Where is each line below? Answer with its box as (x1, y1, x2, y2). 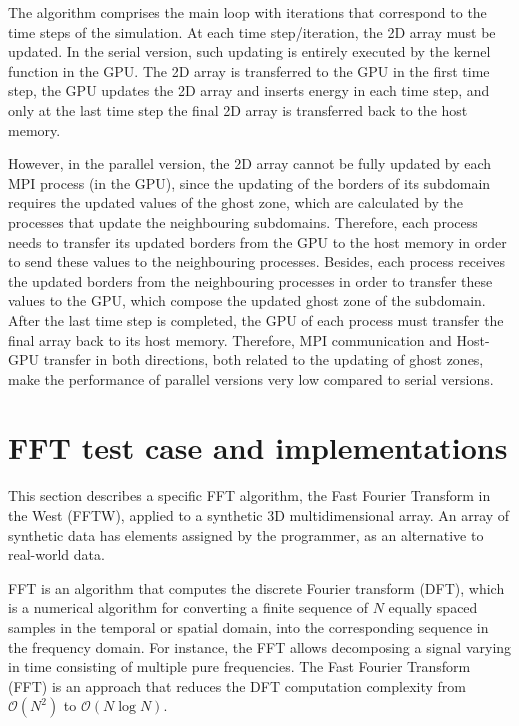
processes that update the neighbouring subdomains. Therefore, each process (8, 211, 478, 232)
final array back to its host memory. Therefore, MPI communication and (8, 329, 452, 350)
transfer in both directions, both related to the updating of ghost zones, (43, 349, 484, 370)
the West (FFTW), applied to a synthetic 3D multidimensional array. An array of (8, 505, 510, 525)
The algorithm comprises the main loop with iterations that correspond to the (8, 2, 487, 22)
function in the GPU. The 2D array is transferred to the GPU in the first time (8, 60, 490, 81)
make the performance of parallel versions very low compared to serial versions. (8, 368, 494, 389)
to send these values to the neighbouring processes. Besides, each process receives (8, 251, 505, 272)
